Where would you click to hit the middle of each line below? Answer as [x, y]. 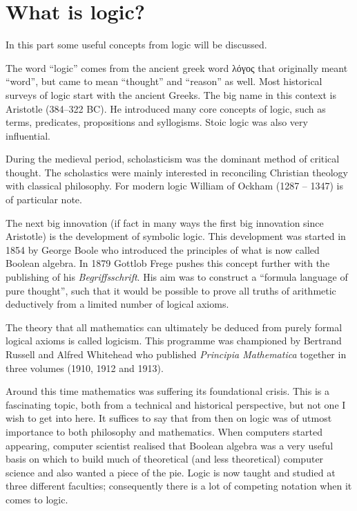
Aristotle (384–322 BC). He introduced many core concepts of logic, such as [166, 108]
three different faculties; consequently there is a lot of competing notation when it [179, 486]
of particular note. [44, 199]
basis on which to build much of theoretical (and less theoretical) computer [165, 459]
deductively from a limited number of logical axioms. [117, 304]
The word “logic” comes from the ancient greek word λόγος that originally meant [177, 67]
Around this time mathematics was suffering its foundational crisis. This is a [168, 391]
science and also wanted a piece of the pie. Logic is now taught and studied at [171, 472]
